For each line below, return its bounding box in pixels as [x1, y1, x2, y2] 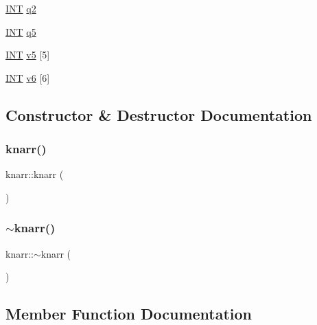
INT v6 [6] [5, 70, 50, 85]
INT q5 [5, 24, 36, 38]
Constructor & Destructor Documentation [5, 104, 312, 125]
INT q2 [5, 1, 36, 15]
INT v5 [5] [5, 47, 50, 62]
